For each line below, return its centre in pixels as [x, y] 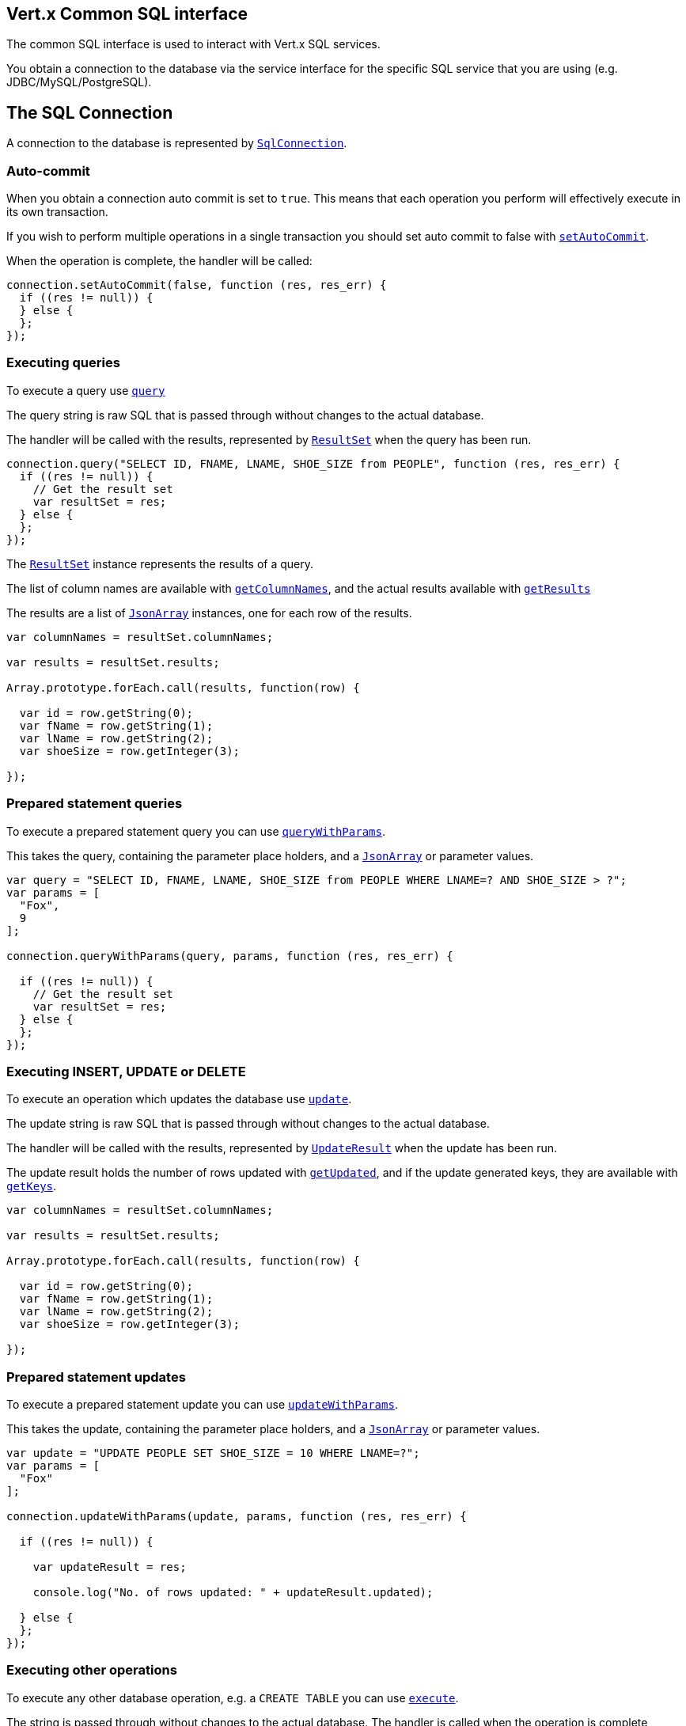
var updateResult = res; [110, 1567]
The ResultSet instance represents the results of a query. [160, 563]
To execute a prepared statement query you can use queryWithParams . [196, 831]
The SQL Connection [90, 112]
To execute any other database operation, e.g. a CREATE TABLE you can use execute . [233, 1698]
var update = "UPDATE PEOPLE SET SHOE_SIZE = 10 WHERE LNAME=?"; [213, 1453]
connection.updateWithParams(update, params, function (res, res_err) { [237, 1517]
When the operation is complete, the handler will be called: [159, 261]
